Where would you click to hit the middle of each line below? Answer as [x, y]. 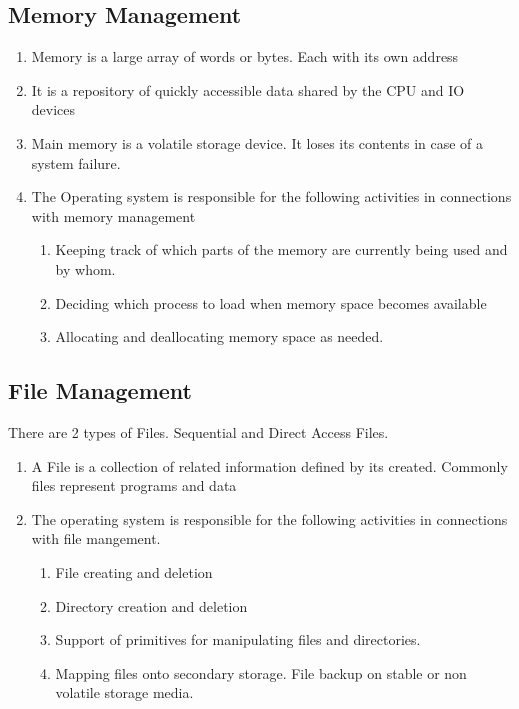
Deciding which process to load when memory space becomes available [271, 302]
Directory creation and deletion [151, 605]
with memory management [113, 215]
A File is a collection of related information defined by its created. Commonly [269, 465]
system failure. [76, 162]
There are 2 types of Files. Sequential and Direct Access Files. [198, 431]
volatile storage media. [124, 692]
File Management [100, 390]
